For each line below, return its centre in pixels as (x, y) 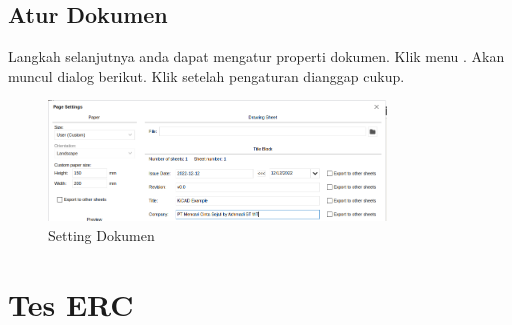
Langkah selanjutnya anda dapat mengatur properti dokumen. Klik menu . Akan (256, 56)
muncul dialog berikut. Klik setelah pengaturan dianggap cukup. (206, 75)
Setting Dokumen (101, 234)
